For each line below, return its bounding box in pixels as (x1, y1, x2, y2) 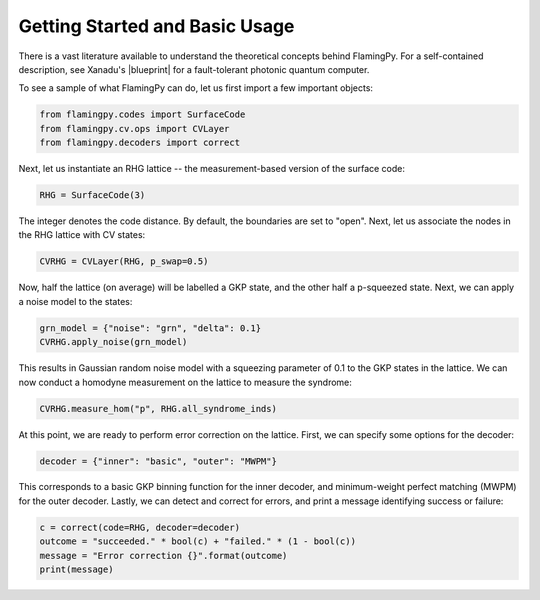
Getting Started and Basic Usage (18, 15, 295, 37)
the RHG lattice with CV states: (18, 229, 146, 241)
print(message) (39, 564, 114, 575)
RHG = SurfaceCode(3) (39, 190, 146, 201)
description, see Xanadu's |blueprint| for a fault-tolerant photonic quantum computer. (18, 63, 370, 75)
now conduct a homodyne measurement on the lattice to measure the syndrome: (18, 376, 352, 388)
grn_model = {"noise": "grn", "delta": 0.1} (39, 322, 262, 334)
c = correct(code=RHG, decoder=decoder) (39, 521, 240, 533)
